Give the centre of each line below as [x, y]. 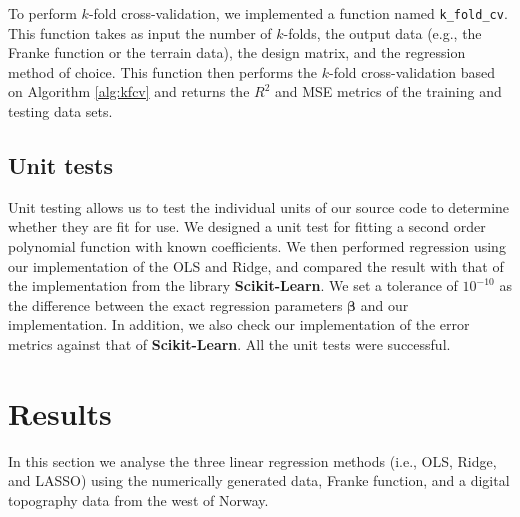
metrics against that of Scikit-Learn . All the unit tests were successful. [229, 343]
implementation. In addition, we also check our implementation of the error [239, 324]
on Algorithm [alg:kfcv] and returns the [129, 91]
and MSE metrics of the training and [388, 91]
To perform [42, 13]
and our [384, 304]
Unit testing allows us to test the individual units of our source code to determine [259, 206]
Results [60, 412]
